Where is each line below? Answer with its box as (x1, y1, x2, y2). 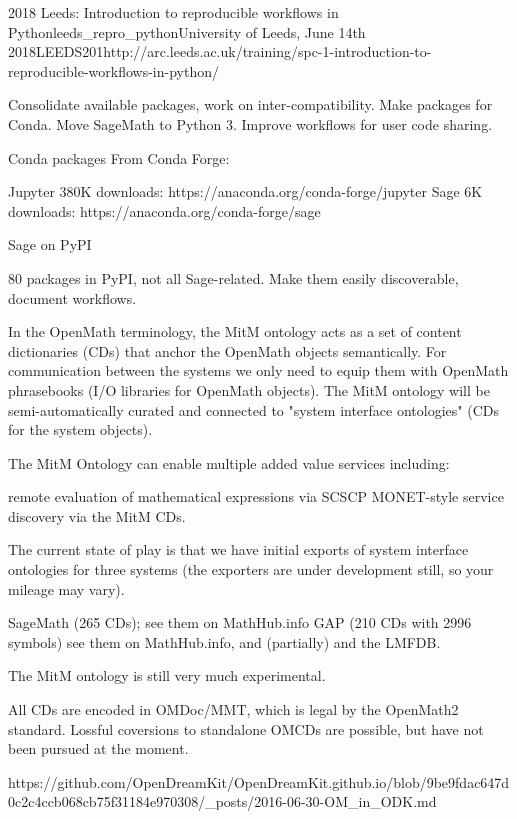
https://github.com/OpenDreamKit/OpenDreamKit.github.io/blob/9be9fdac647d (8, 771, 510, 792)
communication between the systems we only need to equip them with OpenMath (8, 360, 509, 381)
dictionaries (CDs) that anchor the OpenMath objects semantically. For (8, 340, 447, 361)
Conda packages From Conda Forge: (8, 147, 230, 168)
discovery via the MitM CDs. (8, 505, 186, 526)
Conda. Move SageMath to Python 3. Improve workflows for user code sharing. (8, 113, 493, 134)
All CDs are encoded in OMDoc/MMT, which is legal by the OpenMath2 (8, 699, 459, 720)
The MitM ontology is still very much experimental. (8, 665, 326, 686)
